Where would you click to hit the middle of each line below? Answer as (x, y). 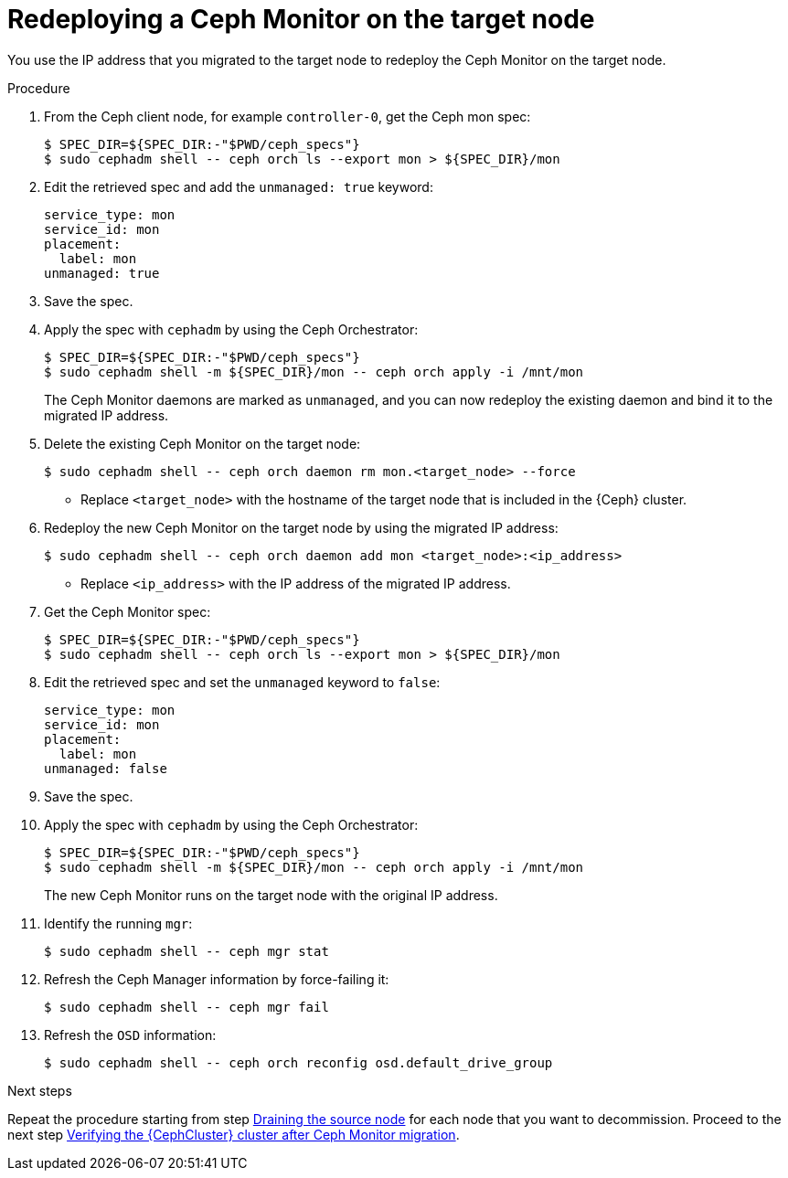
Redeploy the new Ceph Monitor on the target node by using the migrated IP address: (301, 527)
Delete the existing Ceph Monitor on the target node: (202, 443)
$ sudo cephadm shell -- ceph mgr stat (186, 951)
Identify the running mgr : (118, 923)
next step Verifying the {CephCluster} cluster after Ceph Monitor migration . (234, 1134)
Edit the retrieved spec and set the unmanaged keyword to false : (242, 682)
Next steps (40, 1090)
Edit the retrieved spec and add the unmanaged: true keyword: (239, 186)
